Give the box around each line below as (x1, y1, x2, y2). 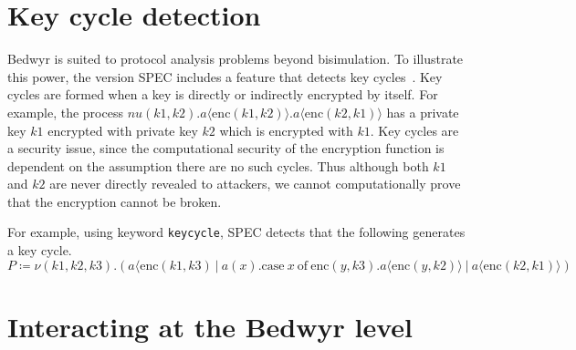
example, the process (7, 102, 123, 121)
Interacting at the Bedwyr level (7, 307, 413, 345)
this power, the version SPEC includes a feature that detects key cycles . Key (7, 67, 443, 86)
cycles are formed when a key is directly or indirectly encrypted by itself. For (7, 85, 438, 104)
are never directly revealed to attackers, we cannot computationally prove (49, 174, 461, 193)
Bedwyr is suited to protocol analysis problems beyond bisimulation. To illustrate (7, 49, 464, 68)
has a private (386, 102, 459, 121)
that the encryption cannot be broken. (7, 191, 222, 211)
